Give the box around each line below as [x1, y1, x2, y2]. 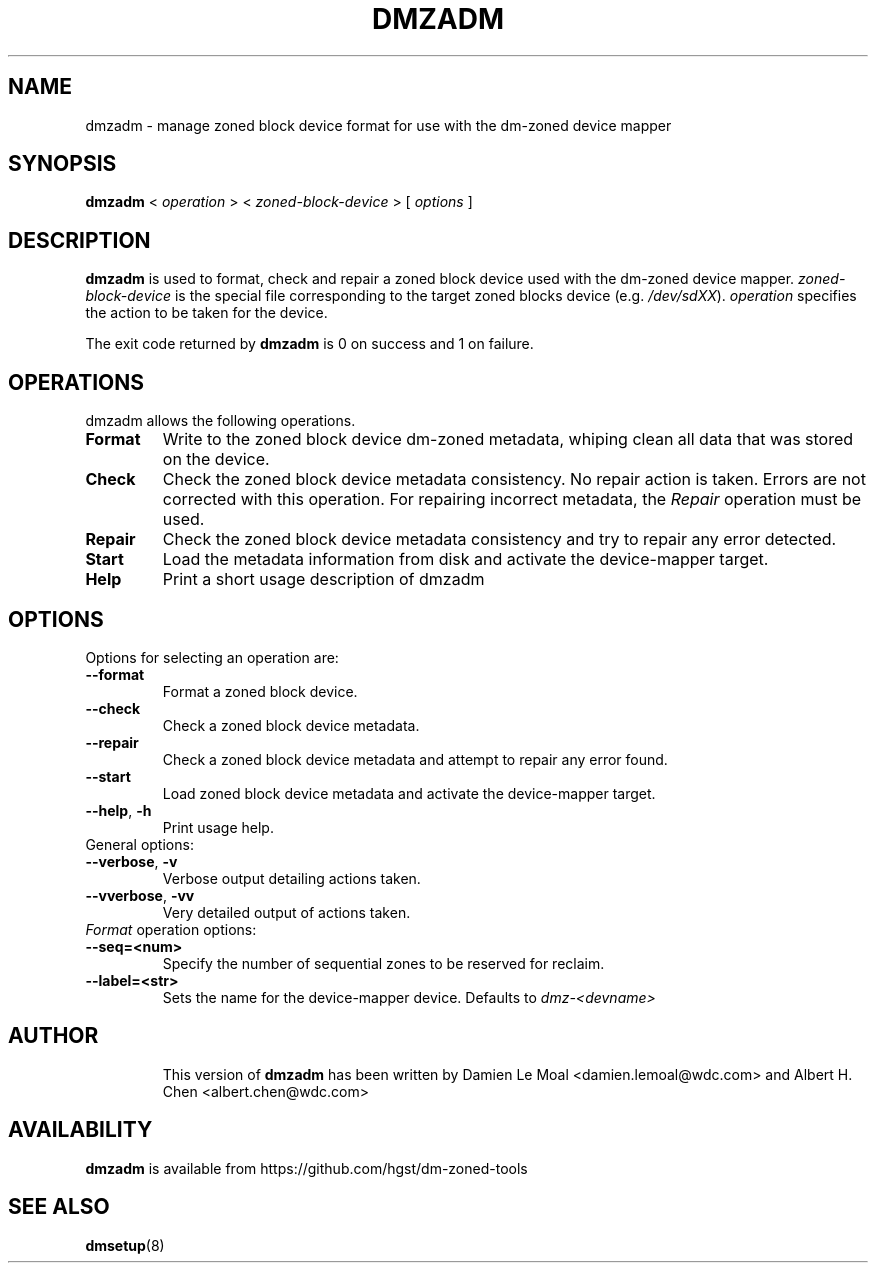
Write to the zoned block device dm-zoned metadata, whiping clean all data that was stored [162, 429, 854, 450]
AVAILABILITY [8, 1117, 153, 1143]
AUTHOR [8, 1023, 99, 1049]
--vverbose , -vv [85, 886, 195, 904]
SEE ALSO [8, 1194, 110, 1220]
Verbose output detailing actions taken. [162, 869, 421, 887]
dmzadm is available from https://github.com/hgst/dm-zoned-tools [85, 1159, 528, 1177]
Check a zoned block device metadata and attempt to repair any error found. [162, 750, 668, 768]
